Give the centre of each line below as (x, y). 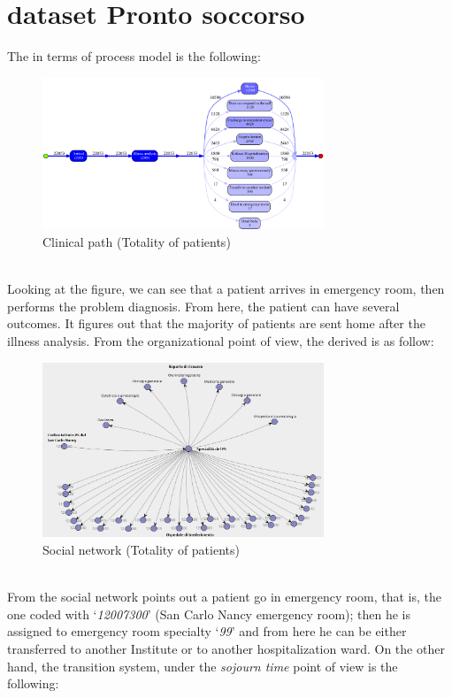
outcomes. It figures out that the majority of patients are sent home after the (216, 323)
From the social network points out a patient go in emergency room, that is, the (224, 597)
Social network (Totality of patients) (141, 550)
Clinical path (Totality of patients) (137, 242)
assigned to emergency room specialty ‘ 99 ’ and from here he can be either (207, 631)
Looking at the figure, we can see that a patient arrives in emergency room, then (226, 289)
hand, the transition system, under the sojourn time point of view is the (203, 666)
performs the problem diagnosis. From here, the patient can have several (203, 306)
